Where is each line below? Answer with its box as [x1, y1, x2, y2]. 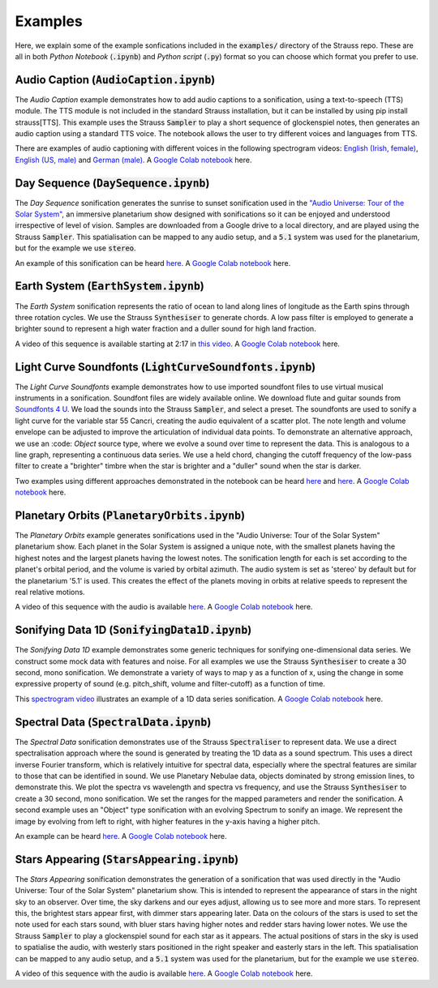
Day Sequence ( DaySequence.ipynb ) [15, 176, 210, 190]
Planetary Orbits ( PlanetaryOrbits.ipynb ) [15, 508, 246, 522]
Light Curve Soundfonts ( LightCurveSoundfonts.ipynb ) [15, 360, 316, 374]
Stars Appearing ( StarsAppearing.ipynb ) [15, 852, 239, 866]
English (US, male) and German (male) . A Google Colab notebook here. [15, 155, 252, 165]
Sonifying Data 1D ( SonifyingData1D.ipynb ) [15, 623, 252, 637]
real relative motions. [15, 588, 85, 597]
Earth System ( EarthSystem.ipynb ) [15, 280, 204, 293]
